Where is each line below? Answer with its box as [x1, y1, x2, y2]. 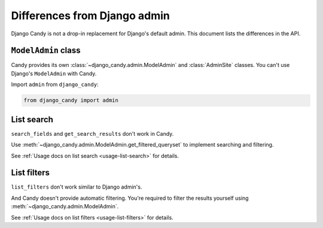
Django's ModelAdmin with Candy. [11, 69, 97, 77]
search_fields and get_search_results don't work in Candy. [11, 130, 174, 137]
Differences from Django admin [11, 9, 170, 22]
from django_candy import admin [23, 97, 119, 104]
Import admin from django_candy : [11, 81, 99, 88]
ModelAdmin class [11, 45, 81, 56]
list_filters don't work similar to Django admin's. [11, 183, 142, 191]
